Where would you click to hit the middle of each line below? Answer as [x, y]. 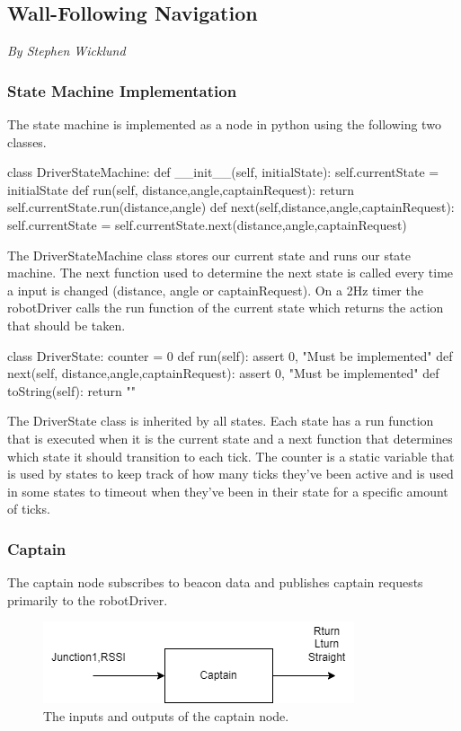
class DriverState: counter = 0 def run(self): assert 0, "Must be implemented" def [230, 355]
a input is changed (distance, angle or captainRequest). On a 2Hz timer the [215, 290]
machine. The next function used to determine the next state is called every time [230, 273]
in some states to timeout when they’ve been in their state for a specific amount [228, 491]
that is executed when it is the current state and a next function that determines [230, 438]
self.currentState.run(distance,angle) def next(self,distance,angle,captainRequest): [231, 207]
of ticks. [29, 509]
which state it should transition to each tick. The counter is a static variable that [231, 456]
